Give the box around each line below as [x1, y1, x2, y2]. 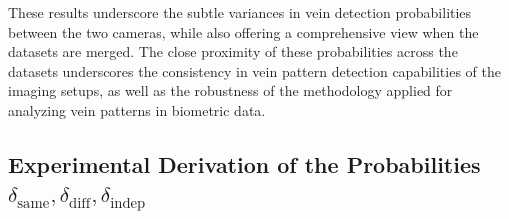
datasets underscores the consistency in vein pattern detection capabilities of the [8, 60, 501, 81]
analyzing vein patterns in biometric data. [8, 99, 266, 120]
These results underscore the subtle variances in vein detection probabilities [8, 2, 472, 22]
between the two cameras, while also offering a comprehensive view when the [8, 21, 479, 42]
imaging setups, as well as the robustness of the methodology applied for [8, 80, 453, 101]
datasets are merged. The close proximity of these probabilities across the [8, 41, 458, 62]
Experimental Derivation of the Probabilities [8, 148, 481, 179]
